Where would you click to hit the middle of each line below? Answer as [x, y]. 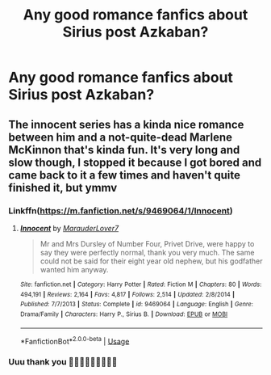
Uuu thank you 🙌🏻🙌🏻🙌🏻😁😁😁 [63, 362]
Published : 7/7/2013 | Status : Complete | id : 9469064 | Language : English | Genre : [137, 305]
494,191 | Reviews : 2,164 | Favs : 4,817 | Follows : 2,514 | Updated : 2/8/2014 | [127, 294]
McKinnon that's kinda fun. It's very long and [124, 150]
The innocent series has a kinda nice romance [126, 124]
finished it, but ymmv [63, 187]
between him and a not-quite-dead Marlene [120, 137]
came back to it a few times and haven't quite [124, 175]
